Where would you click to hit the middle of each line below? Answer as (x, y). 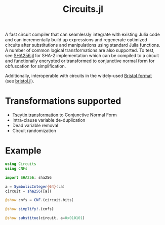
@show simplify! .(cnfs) (30, 209)
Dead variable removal (35, 126)
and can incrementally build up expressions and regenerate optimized (76, 40)
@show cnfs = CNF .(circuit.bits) (40, 200)
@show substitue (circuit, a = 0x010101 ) (45, 218)
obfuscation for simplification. (36, 66)
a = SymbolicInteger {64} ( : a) (35, 187)
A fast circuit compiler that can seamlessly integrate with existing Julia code (82, 35)
